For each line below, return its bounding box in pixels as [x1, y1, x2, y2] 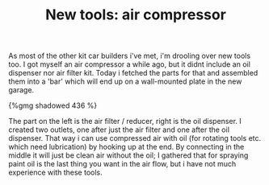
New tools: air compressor [45, 6, 226, 24]
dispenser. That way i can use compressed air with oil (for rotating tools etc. [8, 134, 262, 143]
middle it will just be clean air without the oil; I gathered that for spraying [8, 150, 249, 160]
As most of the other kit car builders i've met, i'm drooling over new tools [8, 51, 251, 61]
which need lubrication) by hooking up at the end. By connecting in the [8, 142, 245, 152]
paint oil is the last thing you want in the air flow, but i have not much [8, 159, 237, 169]
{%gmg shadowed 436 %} [8, 101, 98, 110]
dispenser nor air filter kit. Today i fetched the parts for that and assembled [8, 68, 258, 78]
